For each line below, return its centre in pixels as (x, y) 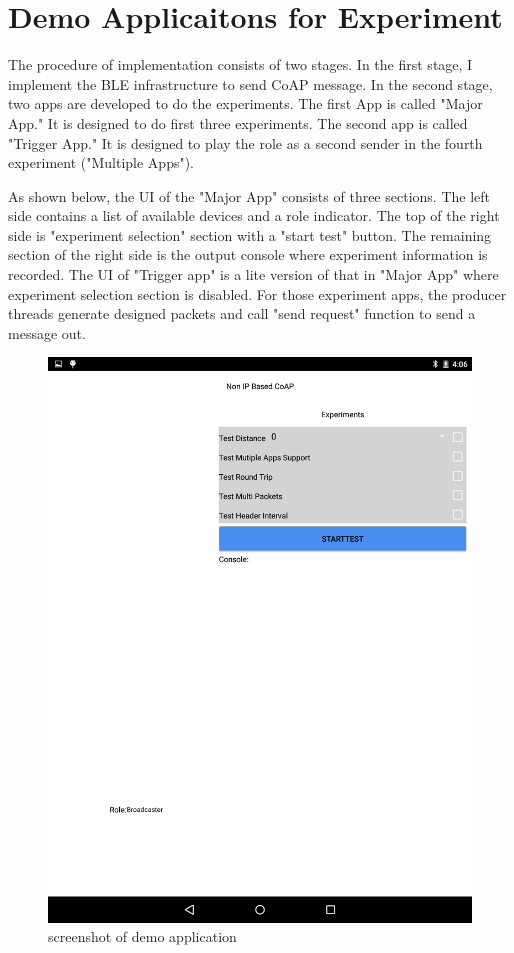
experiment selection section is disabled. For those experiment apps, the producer (257, 293)
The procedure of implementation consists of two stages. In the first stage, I (240, 64)
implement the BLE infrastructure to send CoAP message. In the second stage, (250, 83)
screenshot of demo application (142, 936)
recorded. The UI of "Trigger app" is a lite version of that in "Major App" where (253, 274)
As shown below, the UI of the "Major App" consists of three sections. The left (249, 195)
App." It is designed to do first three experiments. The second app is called (238, 122)
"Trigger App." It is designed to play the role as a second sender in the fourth (245, 142)
